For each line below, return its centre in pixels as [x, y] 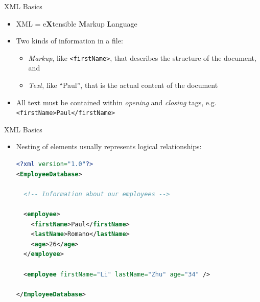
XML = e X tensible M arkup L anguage [77, 23]
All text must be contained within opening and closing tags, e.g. [116, 102]
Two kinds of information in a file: [69, 41]
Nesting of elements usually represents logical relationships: [109, 146]
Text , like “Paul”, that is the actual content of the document [123, 85]
